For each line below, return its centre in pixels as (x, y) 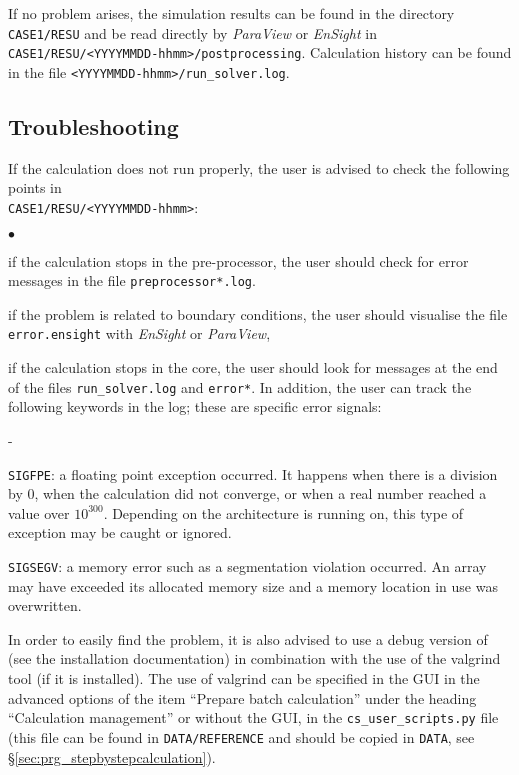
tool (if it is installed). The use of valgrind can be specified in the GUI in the (244, 678)
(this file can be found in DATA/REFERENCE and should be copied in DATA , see (241, 736)
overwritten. (45, 605)
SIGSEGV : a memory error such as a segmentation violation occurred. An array (247, 565)
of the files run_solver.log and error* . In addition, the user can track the (240, 386)
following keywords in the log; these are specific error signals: (195, 406)
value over (39, 512)
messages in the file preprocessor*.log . (132, 280)
